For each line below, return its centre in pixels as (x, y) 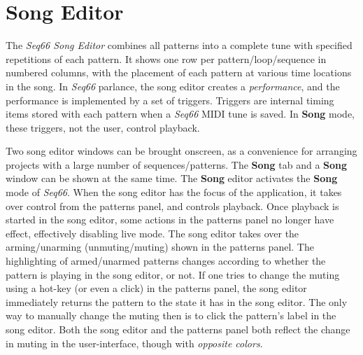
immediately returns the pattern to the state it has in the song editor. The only (177, 301)
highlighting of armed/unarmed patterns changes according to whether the (166, 261)
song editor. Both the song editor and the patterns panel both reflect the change (178, 329)
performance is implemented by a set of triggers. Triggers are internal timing (170, 100)
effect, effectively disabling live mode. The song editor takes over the (152, 233)
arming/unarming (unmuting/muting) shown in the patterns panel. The (160, 247)
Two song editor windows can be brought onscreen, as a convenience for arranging (181, 151)
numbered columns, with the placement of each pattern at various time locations (179, 72)
